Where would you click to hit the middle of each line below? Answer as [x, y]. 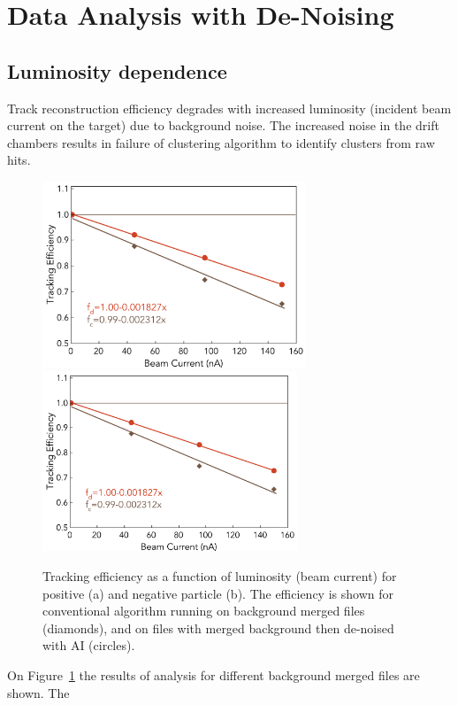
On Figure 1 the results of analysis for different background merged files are [214, 674]
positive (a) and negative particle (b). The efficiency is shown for [218, 593]
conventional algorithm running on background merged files [204, 611]
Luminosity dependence [117, 70]
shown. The [38, 692]
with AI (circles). [89, 645]
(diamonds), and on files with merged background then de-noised [218, 628]
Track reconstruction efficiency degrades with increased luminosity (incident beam [229, 108]
